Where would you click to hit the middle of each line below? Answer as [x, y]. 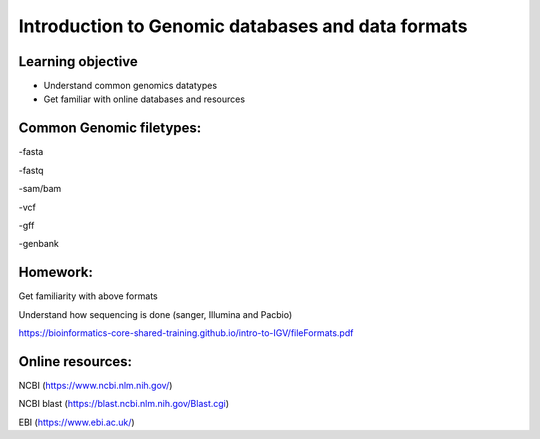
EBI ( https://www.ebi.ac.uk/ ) [76, 422]
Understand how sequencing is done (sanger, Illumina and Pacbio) [155, 314]
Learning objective [78, 61]
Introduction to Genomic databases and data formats [243, 26]
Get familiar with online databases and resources [144, 99]
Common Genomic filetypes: [110, 128]
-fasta [31, 152]
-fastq [31, 170]
